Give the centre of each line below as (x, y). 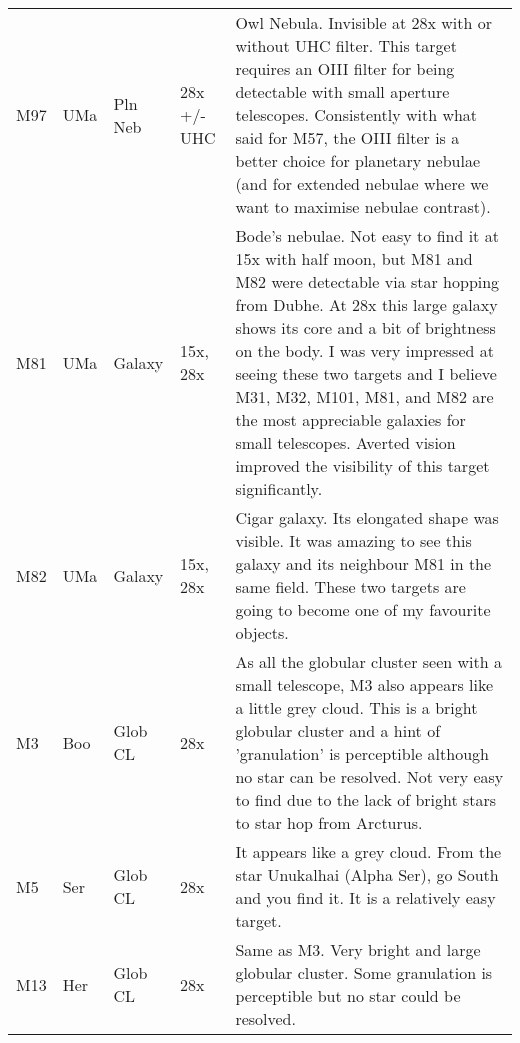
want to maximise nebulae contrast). (363, 206)
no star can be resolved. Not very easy (369, 776)
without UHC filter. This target (346, 45)
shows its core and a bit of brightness (365, 327)
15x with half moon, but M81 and (354, 258)
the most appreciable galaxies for (350, 419)
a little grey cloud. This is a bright (356, 707)
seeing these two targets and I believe (366, 373)
